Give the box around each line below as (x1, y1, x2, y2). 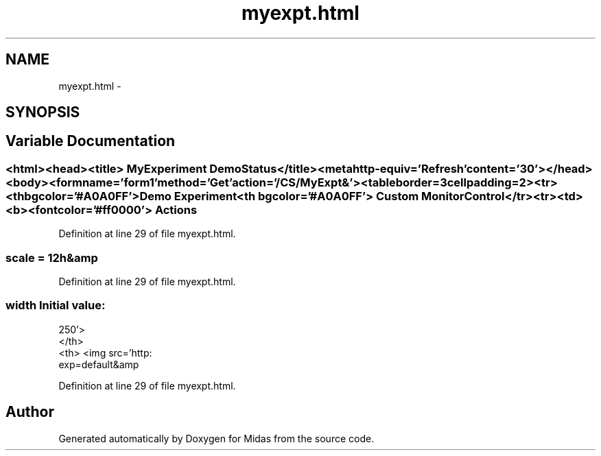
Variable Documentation (5, 132, 176, 150)
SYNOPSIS (5, 104, 80, 121)
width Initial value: (5, 298, 106, 313)
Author (5, 403, 54, 421)
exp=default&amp (58, 358, 139, 370)
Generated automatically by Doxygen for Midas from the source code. (58, 432, 375, 444)
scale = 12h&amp (5, 250, 98, 265)
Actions (154, 202, 198, 217)
